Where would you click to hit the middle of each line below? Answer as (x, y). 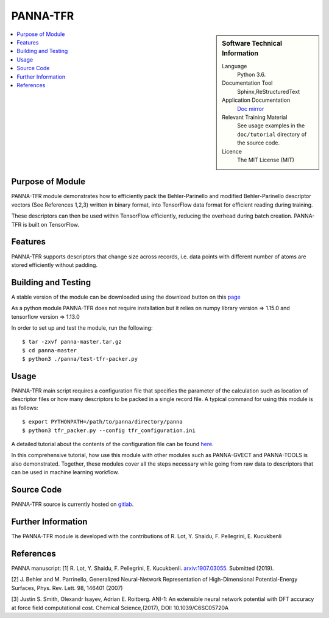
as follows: (25, 408)
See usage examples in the (271, 126)
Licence (232, 151)
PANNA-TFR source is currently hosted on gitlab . (73, 504)
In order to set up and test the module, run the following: (82, 328)
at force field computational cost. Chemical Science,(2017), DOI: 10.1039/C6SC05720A (120, 608)
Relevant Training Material (255, 117)
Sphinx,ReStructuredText (269, 91)
